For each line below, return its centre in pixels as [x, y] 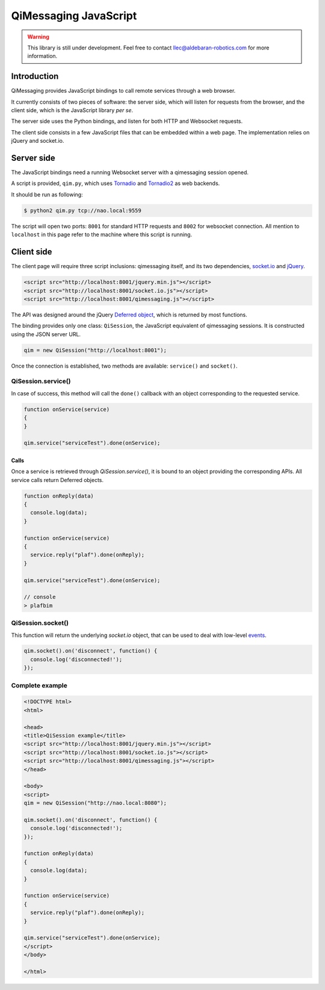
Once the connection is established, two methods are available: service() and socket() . [124, 366]
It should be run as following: [47, 194]
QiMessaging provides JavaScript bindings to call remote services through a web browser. [123, 91]
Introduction [35, 76]
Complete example [39, 685]
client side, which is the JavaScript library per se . [72, 110]
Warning [38, 37]
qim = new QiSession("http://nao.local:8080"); [95, 803]
